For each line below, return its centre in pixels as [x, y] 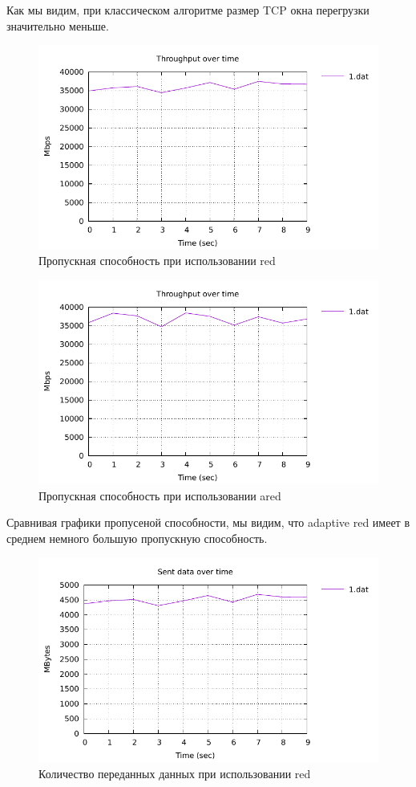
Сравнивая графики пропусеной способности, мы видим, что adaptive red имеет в [208, 522]
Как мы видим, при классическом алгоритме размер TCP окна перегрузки [188, 10]
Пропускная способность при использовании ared [160, 495]
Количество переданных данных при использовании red [175, 773]
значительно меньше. [58, 25]
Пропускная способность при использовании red [157, 261]
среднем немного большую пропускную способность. [137, 538]
